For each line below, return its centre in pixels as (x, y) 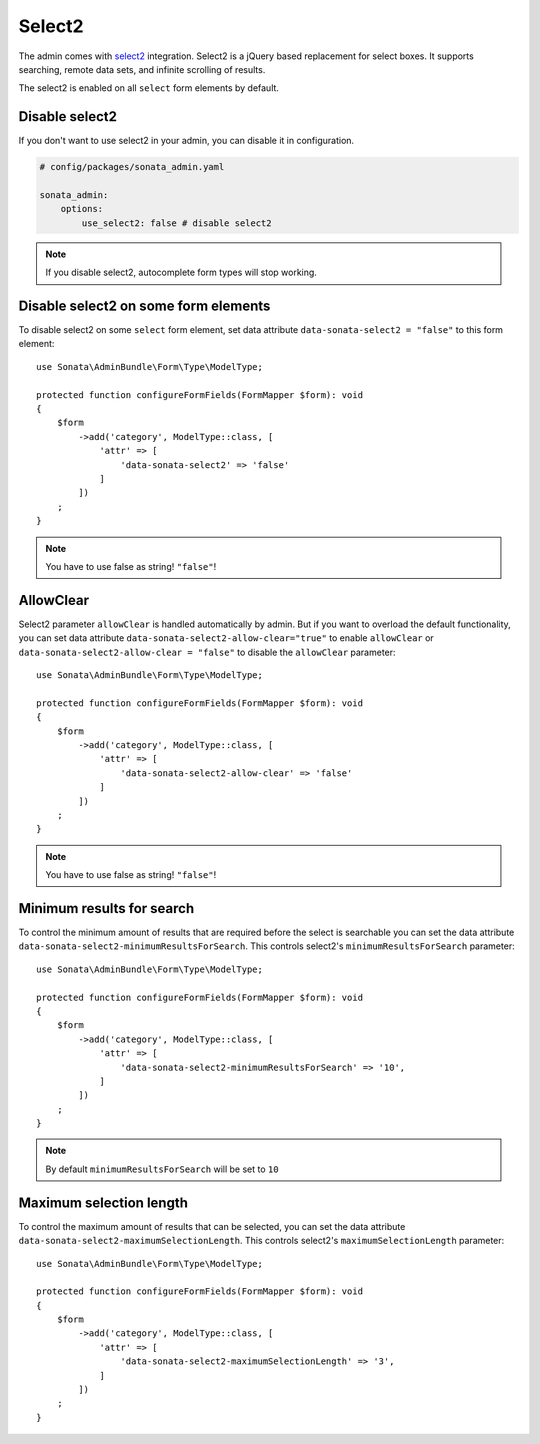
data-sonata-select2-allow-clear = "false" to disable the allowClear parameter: (207, 652)
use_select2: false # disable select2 (176, 223)
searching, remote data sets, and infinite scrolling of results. (142, 69)
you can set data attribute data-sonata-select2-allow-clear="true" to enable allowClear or (226, 638)
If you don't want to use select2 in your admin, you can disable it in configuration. (186, 141)
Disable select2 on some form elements (144, 305)
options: (82, 209)
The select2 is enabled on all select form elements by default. (149, 88)
